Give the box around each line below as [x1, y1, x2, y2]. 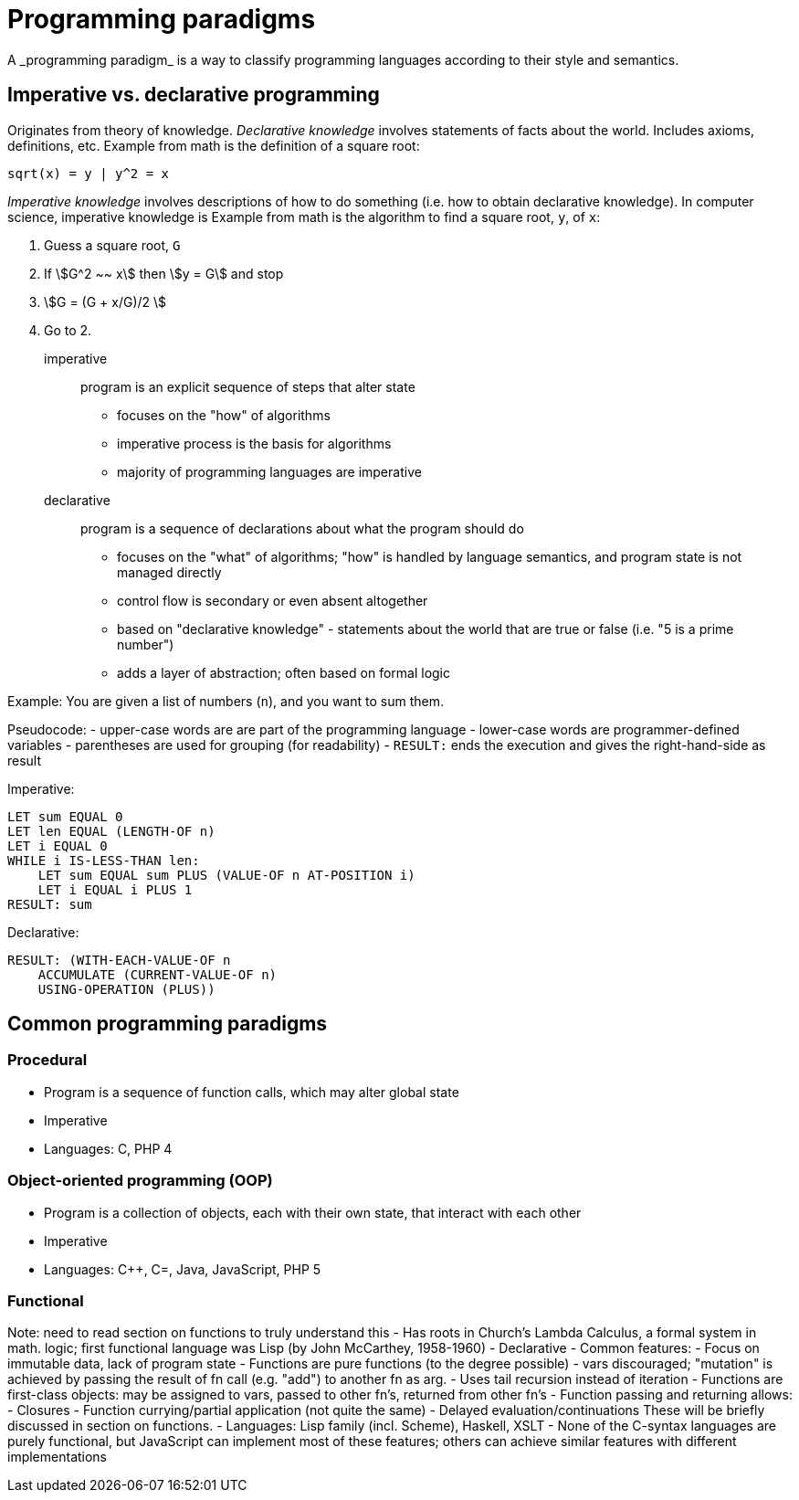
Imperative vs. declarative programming [7, 83, 380, 107]
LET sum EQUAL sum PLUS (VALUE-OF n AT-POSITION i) [37, 867, 415, 882]
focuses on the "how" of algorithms [117, 407, 331, 423]
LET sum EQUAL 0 [7, 808, 123, 824]
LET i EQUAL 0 [7, 838, 108, 853]
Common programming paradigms [7, 1012, 328, 1036]
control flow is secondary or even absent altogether [117, 592, 428, 608]
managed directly [117, 564, 222, 580]
